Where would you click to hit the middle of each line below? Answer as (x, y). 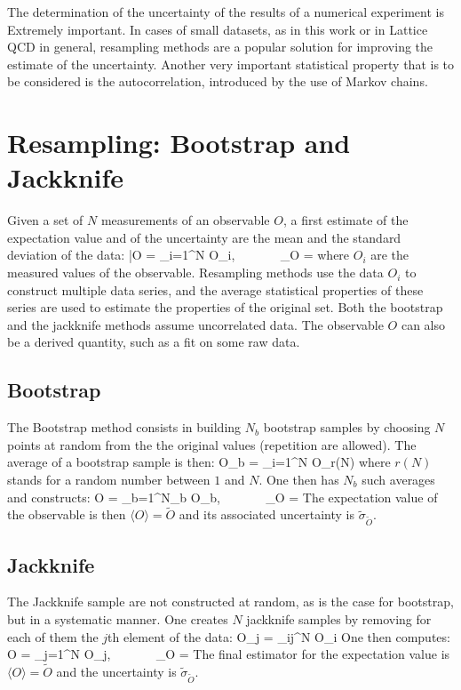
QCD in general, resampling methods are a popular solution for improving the (220, 47)
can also (423, 324)
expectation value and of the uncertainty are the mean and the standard (204, 237)
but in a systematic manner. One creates (118, 618)
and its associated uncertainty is (266, 514)
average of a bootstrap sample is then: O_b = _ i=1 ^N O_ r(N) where (199, 462)
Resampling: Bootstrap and (179, 143)
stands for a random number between (109, 480)
